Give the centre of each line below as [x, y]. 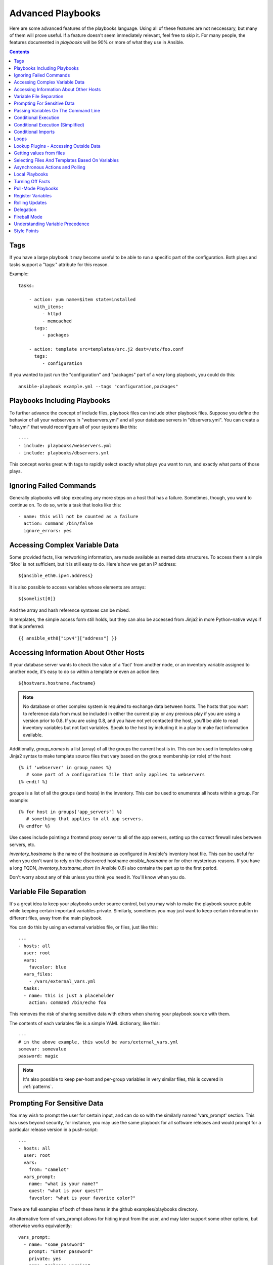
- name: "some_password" [54, 1244]
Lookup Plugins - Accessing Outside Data [57, 146]
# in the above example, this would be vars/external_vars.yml [98, 1042]
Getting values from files [39, 153]
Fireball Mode [28, 217]
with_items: [49, 307]
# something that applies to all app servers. [85, 819]
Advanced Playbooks [55, 13]
